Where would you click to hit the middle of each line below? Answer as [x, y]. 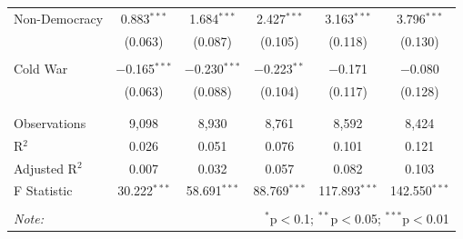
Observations [50, 122]
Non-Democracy [59, 18]
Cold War [41, 68]
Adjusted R [45, 168]
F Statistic [43, 190]
